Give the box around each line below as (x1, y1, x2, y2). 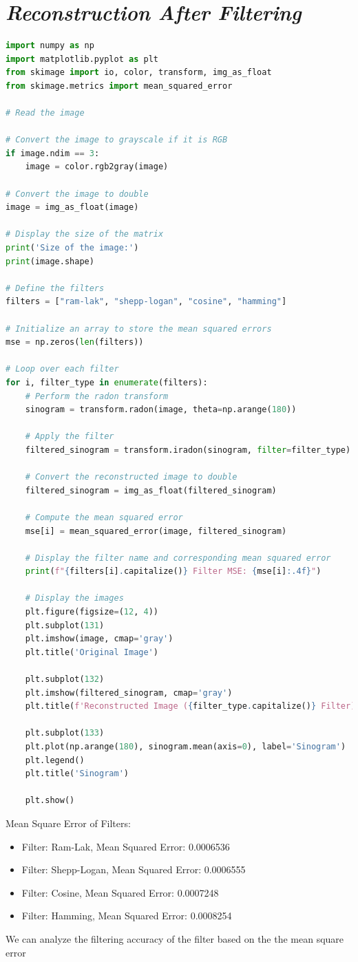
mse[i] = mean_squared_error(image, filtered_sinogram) (25, 526, 287, 536)
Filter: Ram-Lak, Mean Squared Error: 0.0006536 (21, 839, 230, 853)
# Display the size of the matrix (6, 229, 164, 239)
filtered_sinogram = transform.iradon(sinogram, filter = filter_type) (25, 445, 351, 455)
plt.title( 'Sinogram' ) (25, 769, 129, 779)
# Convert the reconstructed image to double (25, 472, 238, 482)
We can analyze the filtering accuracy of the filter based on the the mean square (6, 931, 344, 945)
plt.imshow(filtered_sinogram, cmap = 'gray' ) (25, 687, 233, 698)
